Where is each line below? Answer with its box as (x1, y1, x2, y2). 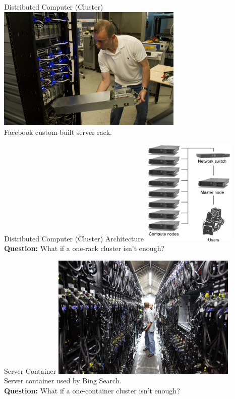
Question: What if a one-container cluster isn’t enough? (4, 385, 180, 396)
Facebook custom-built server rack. (4, 126, 112, 137)
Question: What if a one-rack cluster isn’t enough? (4, 243, 165, 254)
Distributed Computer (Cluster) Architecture (4, 233, 144, 243)
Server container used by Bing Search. (4, 375, 122, 386)
